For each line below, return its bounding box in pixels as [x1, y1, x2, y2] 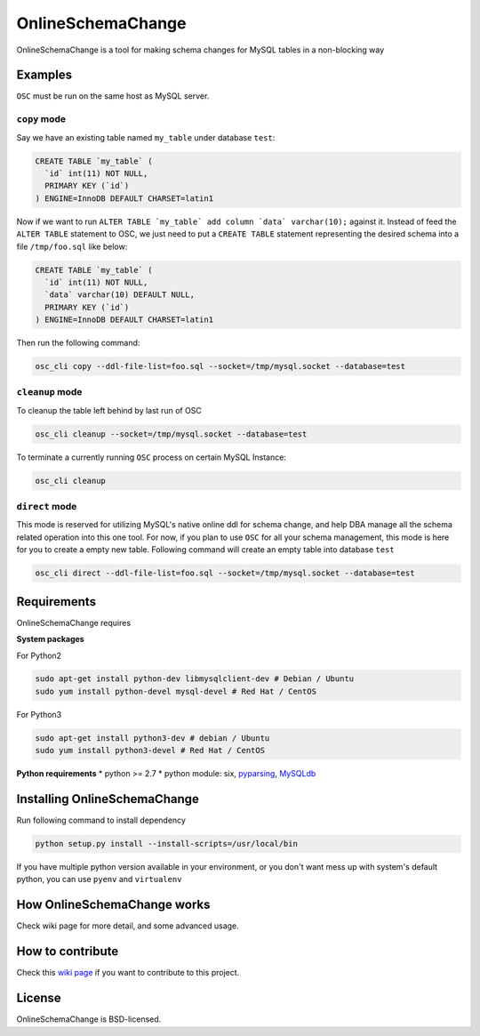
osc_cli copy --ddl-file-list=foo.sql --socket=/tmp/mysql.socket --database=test [35, 361, 406, 372]
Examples [16, 68, 73, 83]
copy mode [16, 113, 67, 125]
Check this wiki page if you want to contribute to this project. [16, 968, 240, 978]
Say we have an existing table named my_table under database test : [16, 132, 276, 142]
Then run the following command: [16, 338, 140, 349]
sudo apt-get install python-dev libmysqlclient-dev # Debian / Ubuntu [35, 674, 355, 684]
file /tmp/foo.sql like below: [16, 241, 128, 252]
